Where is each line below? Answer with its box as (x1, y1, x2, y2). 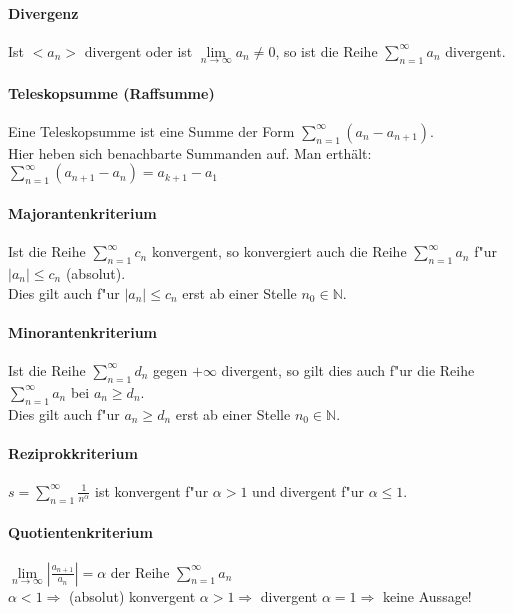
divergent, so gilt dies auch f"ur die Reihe (221, 359, 475, 380)
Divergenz (8, 2, 79, 23)
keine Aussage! (382, 585, 472, 606)
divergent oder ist (84, 40, 193, 61)
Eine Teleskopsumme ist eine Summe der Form (8, 120, 295, 141)
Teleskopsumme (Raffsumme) (8, 82, 215, 103)
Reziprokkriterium (8, 442, 138, 463)
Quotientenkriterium (8, 522, 153, 543)
